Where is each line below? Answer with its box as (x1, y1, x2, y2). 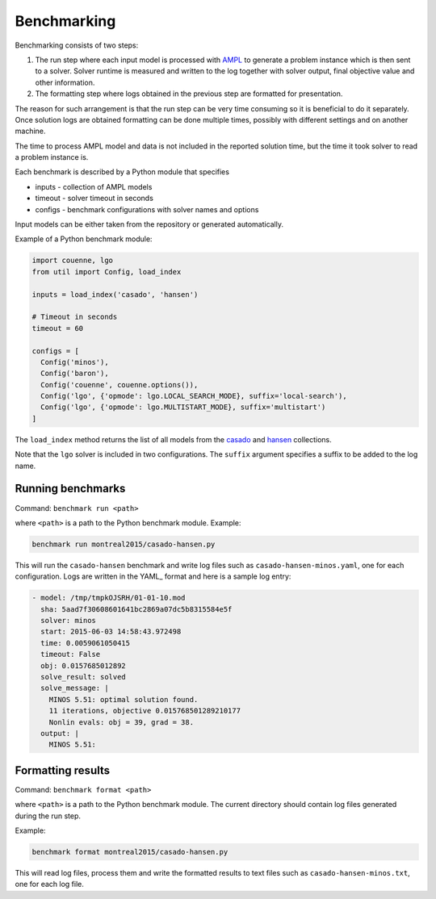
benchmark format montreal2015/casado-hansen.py (31, 847, 228, 856)
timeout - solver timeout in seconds (35, 194, 153, 203)
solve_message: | (40, 684, 109, 693)
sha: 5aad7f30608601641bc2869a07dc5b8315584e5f (40, 604, 233, 613)
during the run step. (15, 811, 81, 821)
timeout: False (40, 650, 101, 659)
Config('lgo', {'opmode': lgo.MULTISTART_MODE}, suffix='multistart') (40, 403, 326, 412)
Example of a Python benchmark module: (15, 234, 153, 244)
